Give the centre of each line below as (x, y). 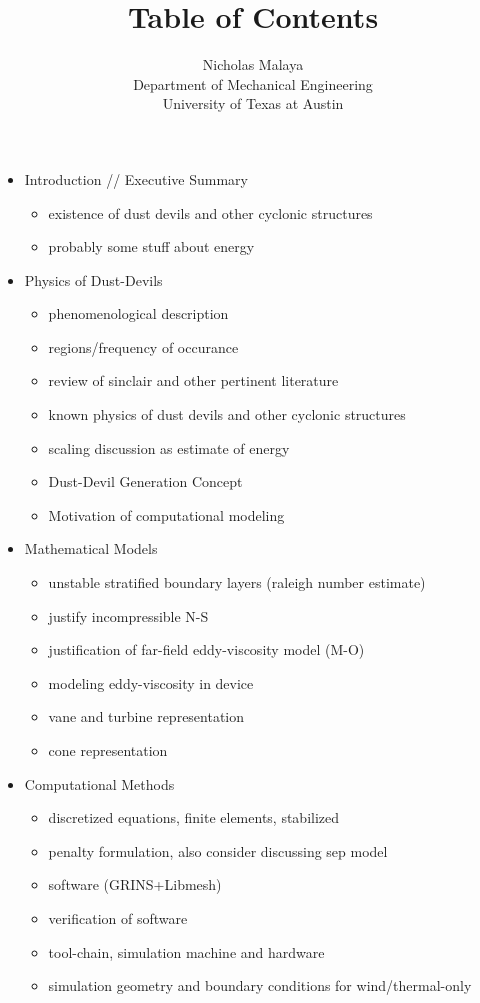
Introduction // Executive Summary (136, 178)
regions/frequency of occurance (143, 346)
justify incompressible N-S (128, 615)
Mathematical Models (91, 548)
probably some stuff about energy (151, 246)
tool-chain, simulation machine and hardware (186, 951)
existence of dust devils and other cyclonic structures (210, 212)
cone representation (108, 750)
